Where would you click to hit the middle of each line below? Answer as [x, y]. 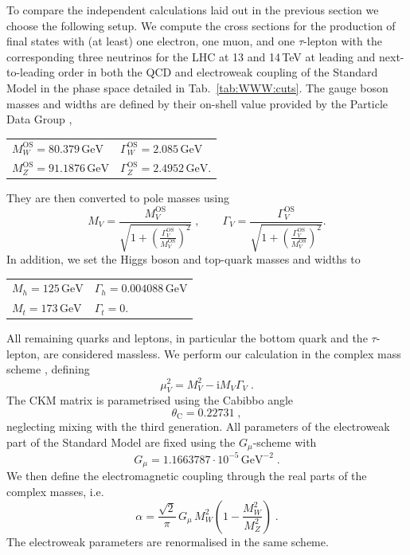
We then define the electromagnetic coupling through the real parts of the [187, 476]
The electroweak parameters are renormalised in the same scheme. [168, 541]
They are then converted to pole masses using [118, 198]
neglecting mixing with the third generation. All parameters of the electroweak [198, 426]
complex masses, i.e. [55, 491]
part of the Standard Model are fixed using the [121, 442]
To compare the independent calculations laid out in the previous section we [193, 10]
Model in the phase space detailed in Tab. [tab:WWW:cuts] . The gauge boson [197, 87]
